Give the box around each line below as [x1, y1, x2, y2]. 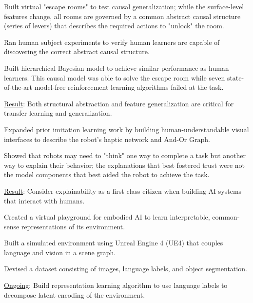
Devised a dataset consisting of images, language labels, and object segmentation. [4, 263, 247, 274]
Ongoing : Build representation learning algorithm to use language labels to [4, 280, 228, 290]
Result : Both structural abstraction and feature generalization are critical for [4, 98, 234, 108]
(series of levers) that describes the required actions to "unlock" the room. [4, 20, 224, 31]
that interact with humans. [4, 195, 85, 205]
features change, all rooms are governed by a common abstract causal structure [4, 11, 241, 21]
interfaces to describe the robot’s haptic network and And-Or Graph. [4, 134, 210, 144]
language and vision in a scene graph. [4, 247, 116, 257]
